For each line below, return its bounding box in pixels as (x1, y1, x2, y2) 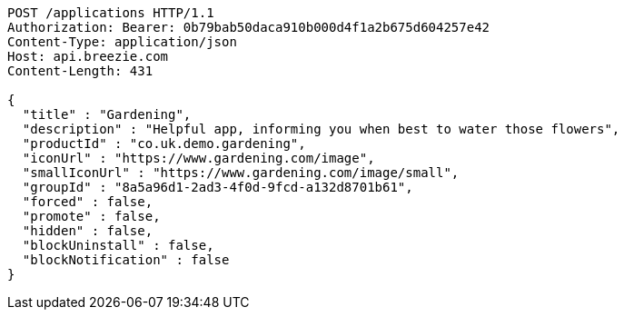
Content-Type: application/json (7, 35, 237, 49)
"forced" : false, (22, 194, 154, 209)
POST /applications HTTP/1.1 (7, 5, 214, 20)
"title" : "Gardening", (22, 107, 192, 122)
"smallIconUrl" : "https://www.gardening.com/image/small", (22, 165, 460, 180)
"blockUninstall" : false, (22, 238, 214, 253)
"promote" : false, (22, 209, 161, 223)
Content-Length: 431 (7, 64, 154, 78)
